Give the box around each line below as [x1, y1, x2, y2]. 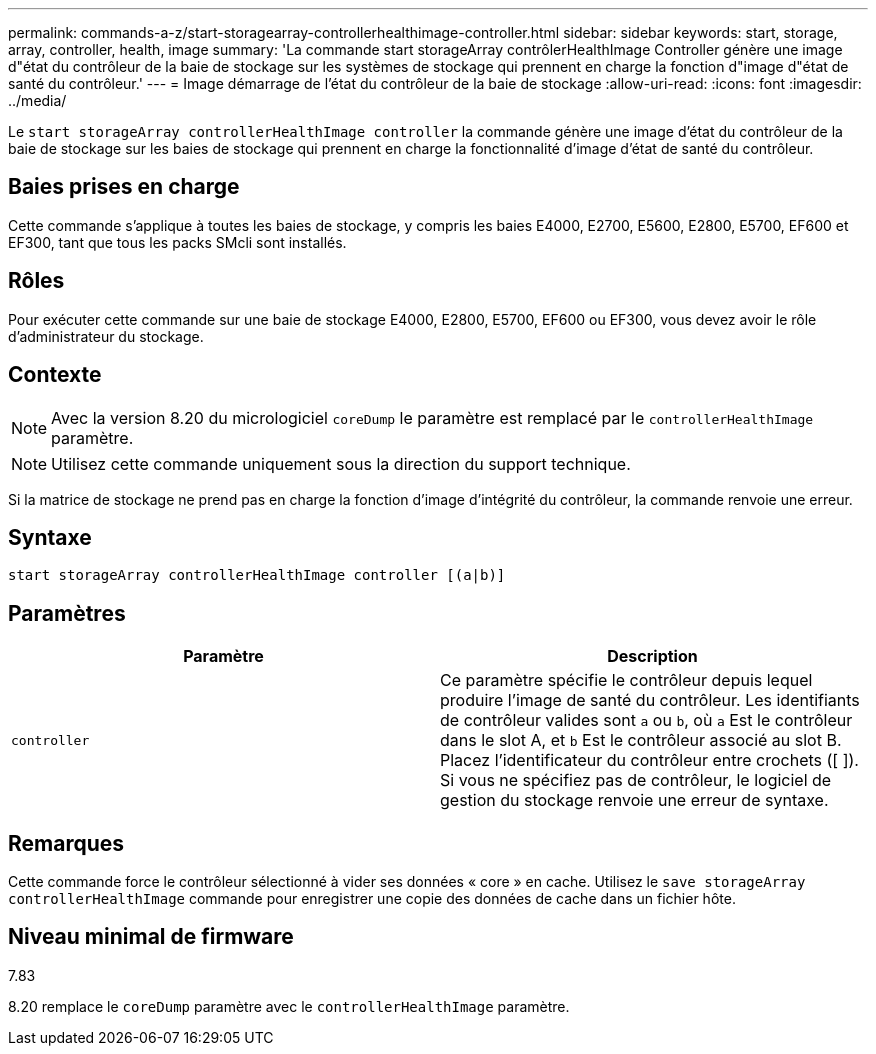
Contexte [8, 362, 102, 388]
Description [607, 646, 698, 667]
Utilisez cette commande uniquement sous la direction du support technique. [51, 453, 631, 474]
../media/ [8, 92, 67, 109]
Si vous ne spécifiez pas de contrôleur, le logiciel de [440, 770, 832, 791]
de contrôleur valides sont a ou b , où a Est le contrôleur [440, 710, 853, 731]
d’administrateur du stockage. [8, 327, 204, 345]
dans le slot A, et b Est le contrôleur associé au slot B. [440, 730, 842, 751]
